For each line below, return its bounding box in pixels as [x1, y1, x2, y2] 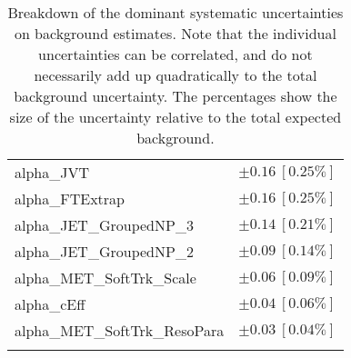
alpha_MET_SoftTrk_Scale [15, 267, 196, 288]
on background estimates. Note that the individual [14, 23, 336, 44]
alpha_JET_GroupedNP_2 [15, 241, 194, 262]
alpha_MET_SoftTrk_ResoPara [15, 320, 225, 341]
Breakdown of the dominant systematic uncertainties [7, 2, 344, 23]
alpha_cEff [15, 293, 85, 314]
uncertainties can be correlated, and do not [38, 44, 313, 65]
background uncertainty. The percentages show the [14, 85, 337, 106]
